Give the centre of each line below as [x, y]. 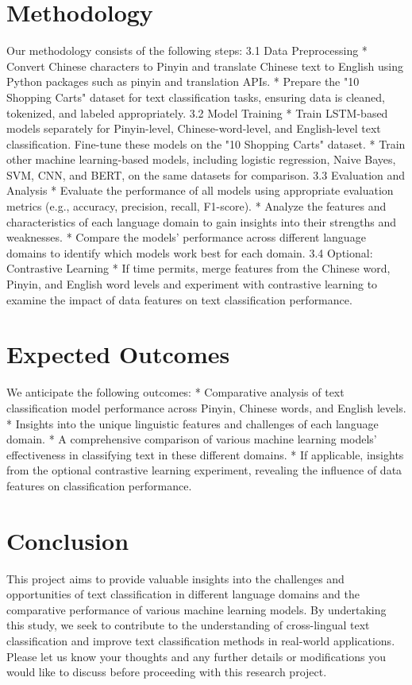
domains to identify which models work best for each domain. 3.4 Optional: [190, 252]
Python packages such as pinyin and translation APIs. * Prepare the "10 [183, 81]
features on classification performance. [99, 485]
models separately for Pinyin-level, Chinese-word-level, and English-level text [194, 128]
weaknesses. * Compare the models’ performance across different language [186, 237]
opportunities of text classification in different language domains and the [183, 594]
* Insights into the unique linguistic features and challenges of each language [193, 423]
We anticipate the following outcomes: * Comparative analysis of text [175, 392]
